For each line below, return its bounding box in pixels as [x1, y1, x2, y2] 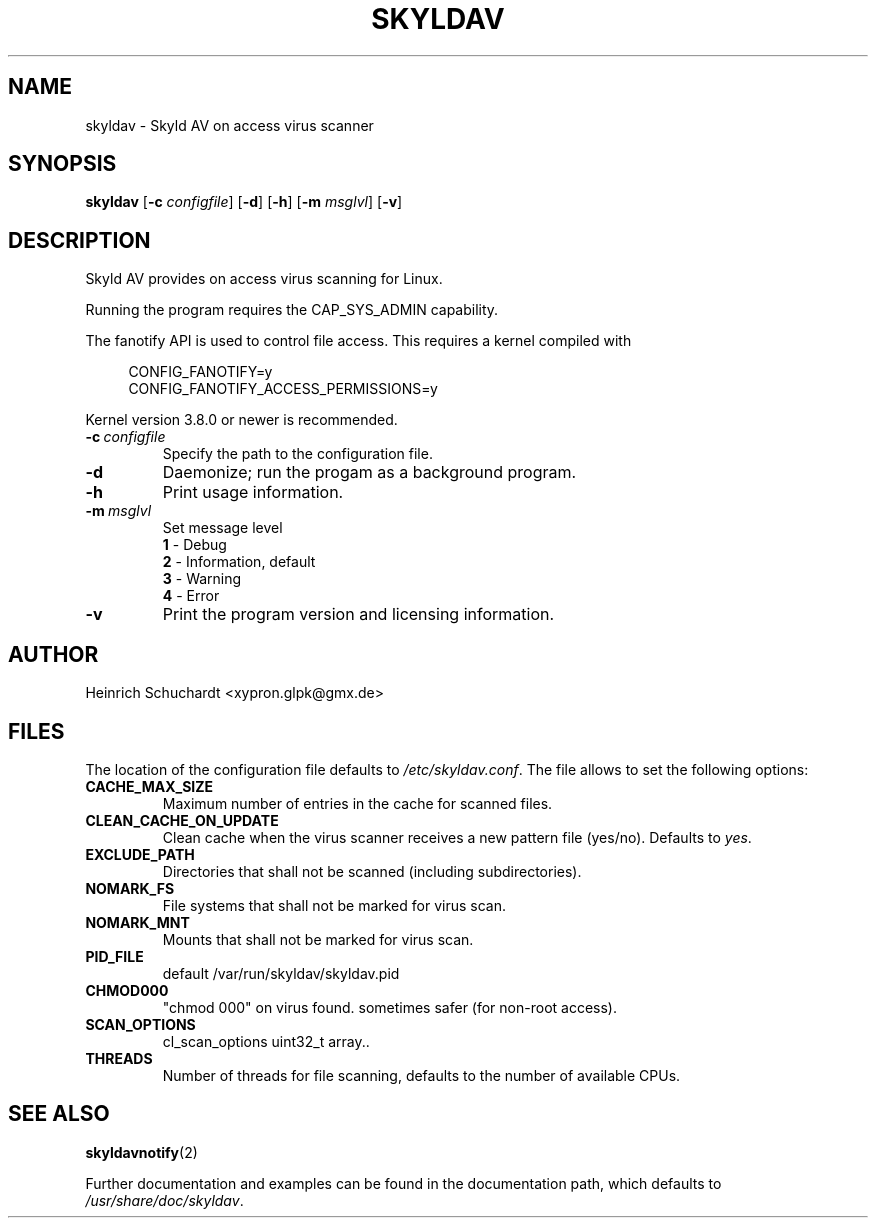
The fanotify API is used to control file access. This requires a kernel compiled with [85, 332, 632, 350]
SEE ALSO [8, 1101, 110, 1127]
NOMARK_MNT [85, 913, 190, 931]
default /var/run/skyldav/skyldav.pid [162, 964, 400, 982]
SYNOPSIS [8, 151, 117, 177]
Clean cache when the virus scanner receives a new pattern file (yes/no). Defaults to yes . [162, 828, 752, 846]
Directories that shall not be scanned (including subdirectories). [162, 862, 582, 880]
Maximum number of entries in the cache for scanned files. [162, 794, 553, 812]
